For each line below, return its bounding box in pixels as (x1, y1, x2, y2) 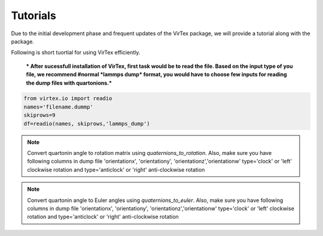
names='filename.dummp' (23, 103, 94, 110)
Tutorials (11, 9, 56, 22)
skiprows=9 (23, 112, 56, 119)
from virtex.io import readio (23, 95, 112, 102)
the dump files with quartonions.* (26, 79, 112, 86)
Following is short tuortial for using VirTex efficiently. (11, 49, 141, 56)
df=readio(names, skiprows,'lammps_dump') (23, 120, 150, 127)
